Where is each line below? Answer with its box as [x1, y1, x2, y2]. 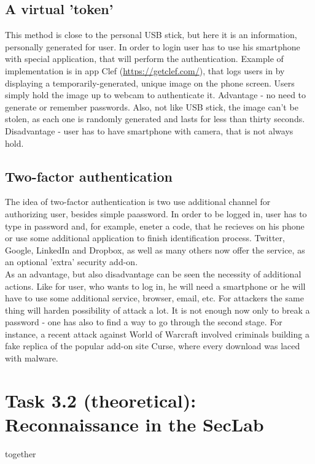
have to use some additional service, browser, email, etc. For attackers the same [5, 292, 304, 304]
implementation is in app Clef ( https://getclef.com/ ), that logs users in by [5, 64, 285, 77]
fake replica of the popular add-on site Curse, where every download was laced [5, 339, 300, 352]
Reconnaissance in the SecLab [5, 412, 264, 437]
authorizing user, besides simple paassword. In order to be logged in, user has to [5, 207, 307, 220]
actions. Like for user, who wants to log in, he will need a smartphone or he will [5, 279, 306, 292]
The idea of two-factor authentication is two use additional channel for [5, 195, 271, 208]
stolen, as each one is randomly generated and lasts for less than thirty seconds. [5, 112, 305, 125]
